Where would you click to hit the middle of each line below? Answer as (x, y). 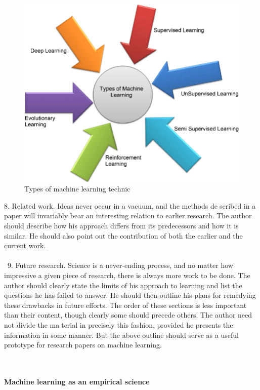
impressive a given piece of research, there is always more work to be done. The (127, 275)
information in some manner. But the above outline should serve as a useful (121, 335)
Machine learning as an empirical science (77, 381)
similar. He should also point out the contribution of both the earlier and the (123, 235)
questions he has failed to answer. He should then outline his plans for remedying (130, 295)
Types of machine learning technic (77, 189)
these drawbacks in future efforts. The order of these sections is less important (125, 305)
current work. (25, 245)
